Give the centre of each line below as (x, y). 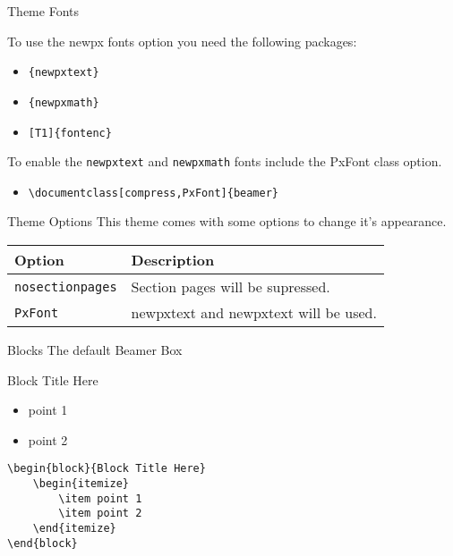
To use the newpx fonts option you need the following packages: (182, 41)
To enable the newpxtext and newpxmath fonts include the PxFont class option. (225, 161)
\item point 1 (100, 498)
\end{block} (43, 543)
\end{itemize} (74, 529)
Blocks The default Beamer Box (95, 350)
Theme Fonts (43, 11)
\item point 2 (100, 514)
